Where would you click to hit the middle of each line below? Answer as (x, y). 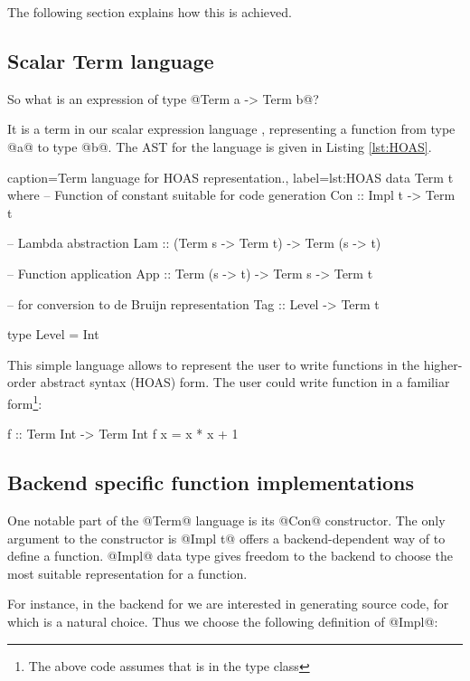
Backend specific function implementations (211, 482)
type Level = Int (53, 334)
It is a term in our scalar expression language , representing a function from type (231, 129)
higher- (443, 364)
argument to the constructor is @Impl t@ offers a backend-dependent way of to (226, 538)
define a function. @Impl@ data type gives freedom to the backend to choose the (230, 556)
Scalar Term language (111, 60)
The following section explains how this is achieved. (150, 12)
